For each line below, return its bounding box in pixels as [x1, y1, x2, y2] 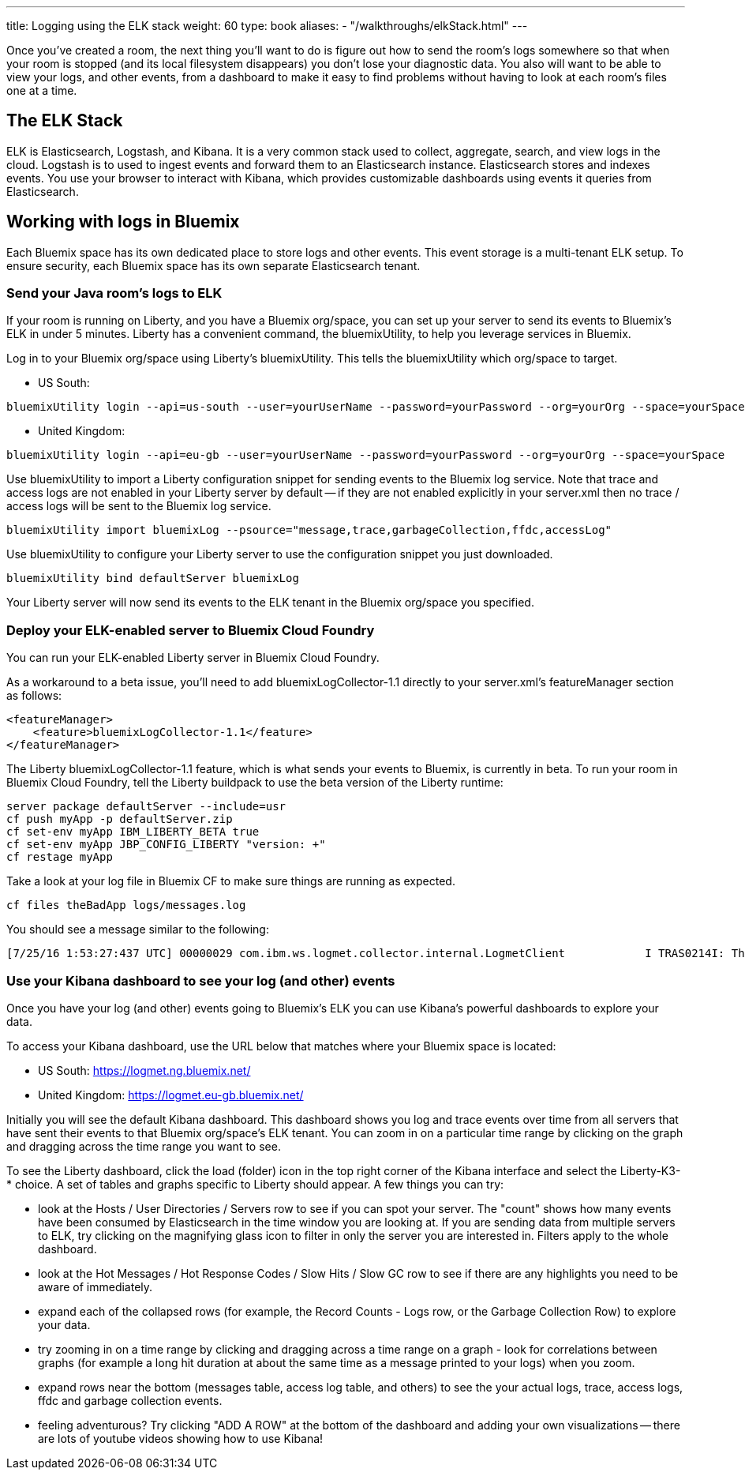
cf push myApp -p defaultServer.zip [6, 813, 233, 826]
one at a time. [6, 84, 77, 97]
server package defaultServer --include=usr [6, 800, 286, 813]
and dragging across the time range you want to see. [6, 1139, 281, 1153]
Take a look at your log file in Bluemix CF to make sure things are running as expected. [6, 874, 455, 888]
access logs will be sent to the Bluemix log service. [6, 499, 271, 513]
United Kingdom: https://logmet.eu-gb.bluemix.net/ [38, 1087, 304, 1102]
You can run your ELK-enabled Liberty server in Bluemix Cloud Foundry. [6, 651, 380, 665]
